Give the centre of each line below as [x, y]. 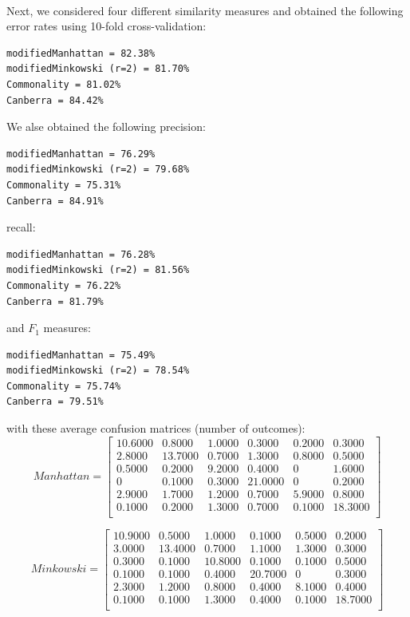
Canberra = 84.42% [55, 100]
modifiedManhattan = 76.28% [81, 254]
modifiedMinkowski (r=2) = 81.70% [98, 69]
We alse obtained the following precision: [106, 127]
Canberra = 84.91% [55, 201]
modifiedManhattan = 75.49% [81, 355]
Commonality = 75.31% [64, 185]
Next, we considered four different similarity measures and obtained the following [205, 10]
